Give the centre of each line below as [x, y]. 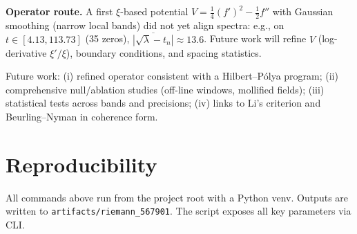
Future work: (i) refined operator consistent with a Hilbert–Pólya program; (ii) [172, 76]
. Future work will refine [255, 38]
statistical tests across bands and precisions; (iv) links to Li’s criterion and [163, 103]
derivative [26, 52]
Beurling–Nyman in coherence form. [82, 117]
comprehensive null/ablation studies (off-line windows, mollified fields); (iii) [165, 89]
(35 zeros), [107, 38]
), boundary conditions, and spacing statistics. [164, 52]
